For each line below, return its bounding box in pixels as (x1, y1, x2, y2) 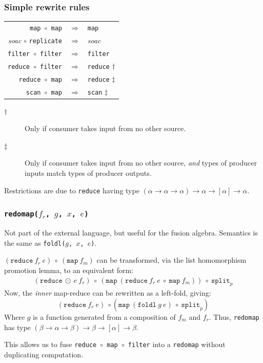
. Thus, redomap (209, 311, 259, 322)
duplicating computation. (4, 349, 84, 359)
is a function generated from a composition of (33, 311, 176, 322)
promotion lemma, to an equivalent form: (4, 264, 134, 275)
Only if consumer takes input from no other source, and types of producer (25, 157, 257, 168)
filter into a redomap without (128, 339, 226, 350)
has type (4, 321, 31, 332)
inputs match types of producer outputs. (25, 168, 152, 178)
